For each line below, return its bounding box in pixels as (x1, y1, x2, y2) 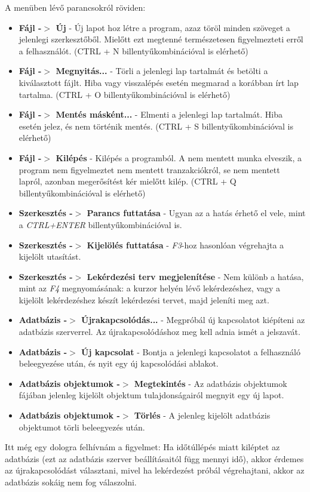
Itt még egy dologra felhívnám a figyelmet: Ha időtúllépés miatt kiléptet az (5, 441, 280, 453)
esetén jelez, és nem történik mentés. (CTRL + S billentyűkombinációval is (19, 119, 293, 132)
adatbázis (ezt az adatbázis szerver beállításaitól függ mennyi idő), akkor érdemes (5, 452, 304, 465)
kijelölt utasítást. (19, 250, 81, 263)
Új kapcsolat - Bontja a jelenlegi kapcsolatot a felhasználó (81, 345, 300, 358)
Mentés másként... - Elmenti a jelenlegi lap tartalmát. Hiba (56, 108, 283, 121)
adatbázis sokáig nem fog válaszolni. (5, 476, 137, 488)
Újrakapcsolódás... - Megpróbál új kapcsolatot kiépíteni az (81, 313, 305, 326)
